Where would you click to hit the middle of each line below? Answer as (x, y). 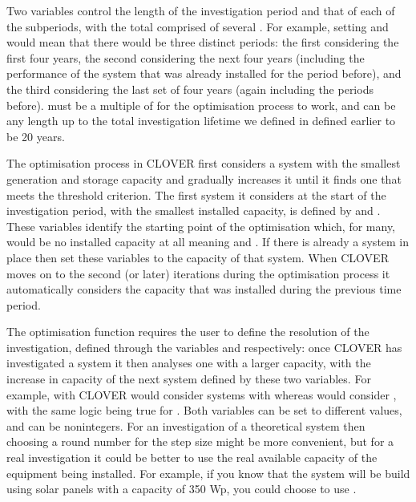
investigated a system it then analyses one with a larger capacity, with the (189, 363)
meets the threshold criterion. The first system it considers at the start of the (196, 194)
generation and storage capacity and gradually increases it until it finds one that (204, 178)
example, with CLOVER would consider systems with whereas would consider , (202, 394)
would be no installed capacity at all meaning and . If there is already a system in (208, 242)
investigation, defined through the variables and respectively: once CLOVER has (204, 347)
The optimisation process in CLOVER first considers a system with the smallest (204, 163)
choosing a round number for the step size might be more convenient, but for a (200, 441)
